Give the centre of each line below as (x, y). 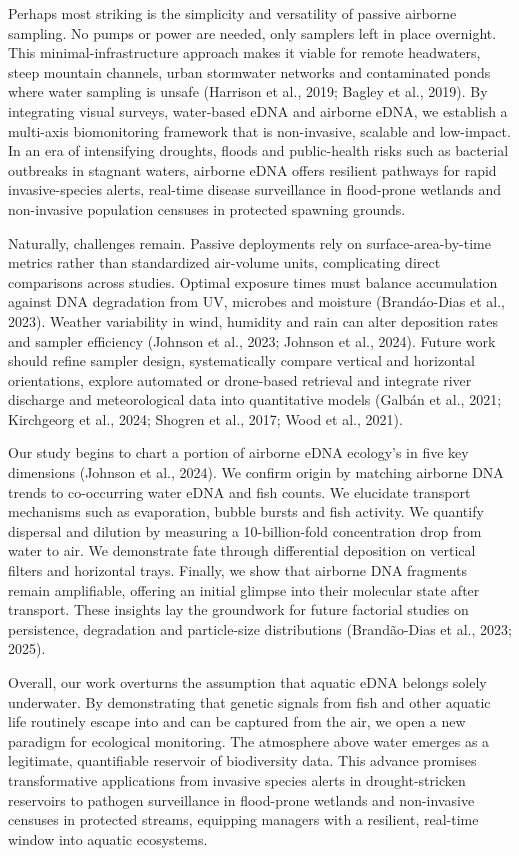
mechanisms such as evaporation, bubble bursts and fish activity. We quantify (246, 511)
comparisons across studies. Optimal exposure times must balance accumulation (253, 281)
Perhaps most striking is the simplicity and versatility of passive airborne (232, 13)
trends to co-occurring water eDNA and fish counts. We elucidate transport (239, 491)
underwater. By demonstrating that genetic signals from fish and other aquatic (249, 701)
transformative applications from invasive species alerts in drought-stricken (237, 779)
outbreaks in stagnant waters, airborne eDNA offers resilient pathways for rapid (252, 169)
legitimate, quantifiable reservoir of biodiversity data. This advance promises (242, 760)
